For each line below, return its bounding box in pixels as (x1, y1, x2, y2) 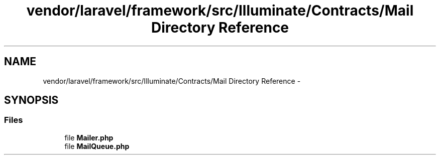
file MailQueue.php (64, 141, 130, 150)
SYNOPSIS (4, 94, 59, 107)
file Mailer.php (64, 133, 114, 142)
